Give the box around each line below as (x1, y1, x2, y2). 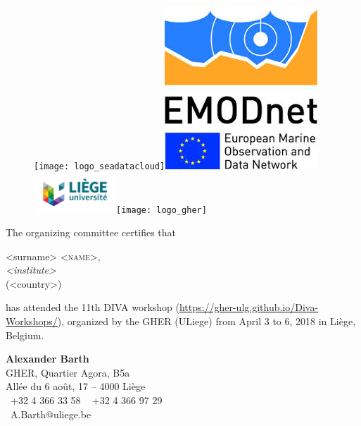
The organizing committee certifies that (6, 225, 177, 239)
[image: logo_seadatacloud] (34, 162, 165, 171)
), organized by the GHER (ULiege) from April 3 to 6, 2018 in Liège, (57, 313, 356, 328)
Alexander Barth (6, 351, 89, 366)
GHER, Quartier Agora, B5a (6, 365, 130, 379)
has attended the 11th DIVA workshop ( (6, 300, 179, 315)
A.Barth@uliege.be (10, 406, 91, 421)
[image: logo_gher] (116, 205, 207, 215)
